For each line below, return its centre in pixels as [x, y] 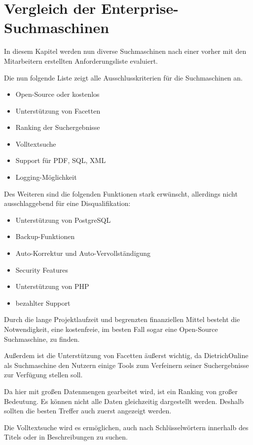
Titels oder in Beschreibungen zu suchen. [66, 437]
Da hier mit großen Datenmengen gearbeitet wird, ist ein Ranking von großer [121, 391]
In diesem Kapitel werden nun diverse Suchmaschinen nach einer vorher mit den [125, 51]
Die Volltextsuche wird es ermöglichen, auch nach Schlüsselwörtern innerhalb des [126, 427]
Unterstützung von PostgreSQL [63, 220]
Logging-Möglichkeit [46, 177]
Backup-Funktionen [45, 236]
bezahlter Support [43, 303]
